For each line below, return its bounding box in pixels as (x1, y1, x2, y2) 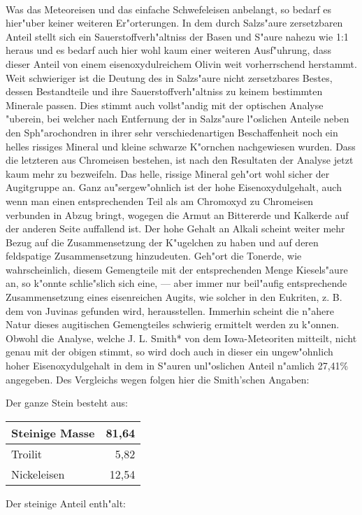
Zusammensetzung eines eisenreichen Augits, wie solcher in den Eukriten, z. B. (6, 290, 342, 304)
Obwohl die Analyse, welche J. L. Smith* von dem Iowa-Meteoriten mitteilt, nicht (6, 330, 357, 345)
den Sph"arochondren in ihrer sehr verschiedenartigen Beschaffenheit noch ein (6, 125, 338, 139)
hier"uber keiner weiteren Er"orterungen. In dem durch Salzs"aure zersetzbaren (6, 15, 343, 30)
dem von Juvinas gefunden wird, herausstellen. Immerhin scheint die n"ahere (6, 303, 334, 318)
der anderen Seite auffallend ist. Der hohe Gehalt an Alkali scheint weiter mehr (6, 221, 345, 236)
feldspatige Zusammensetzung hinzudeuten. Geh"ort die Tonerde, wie (6, 248, 302, 263)
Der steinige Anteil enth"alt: (6, 495, 126, 510)
